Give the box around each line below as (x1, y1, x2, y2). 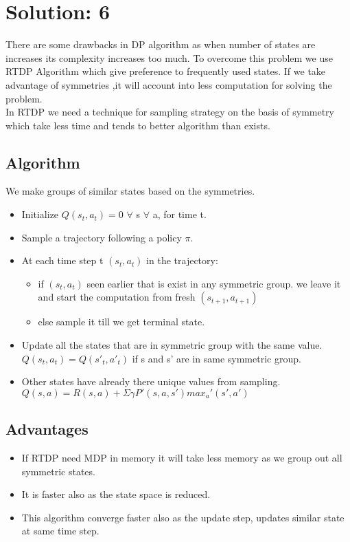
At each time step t (21, 253, 104, 268)
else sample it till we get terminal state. (38, 314, 205, 329)
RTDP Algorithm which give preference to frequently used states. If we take (5, 64, 326, 78)
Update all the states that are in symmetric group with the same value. (21, 338, 323, 352)
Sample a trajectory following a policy (21, 230, 182, 244)
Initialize (21, 207, 59, 221)
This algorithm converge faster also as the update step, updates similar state (21, 510, 345, 524)
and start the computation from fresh (38, 290, 196, 304)
